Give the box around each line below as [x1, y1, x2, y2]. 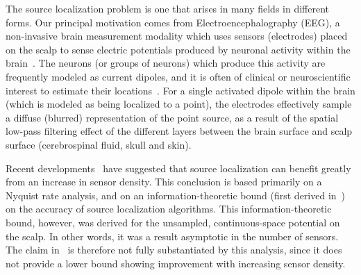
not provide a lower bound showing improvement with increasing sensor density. [6, 256, 346, 270]
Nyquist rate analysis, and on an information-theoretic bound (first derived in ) [6, 187, 346, 202]
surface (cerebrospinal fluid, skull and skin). [6, 137, 192, 151]
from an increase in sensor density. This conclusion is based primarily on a [6, 174, 322, 189]
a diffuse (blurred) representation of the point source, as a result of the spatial [6, 110, 339, 124]
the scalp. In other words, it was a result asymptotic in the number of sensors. [6, 228, 339, 243]
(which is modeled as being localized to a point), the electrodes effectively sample [6, 97, 352, 111]
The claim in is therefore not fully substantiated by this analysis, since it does [6, 242, 342, 257]
